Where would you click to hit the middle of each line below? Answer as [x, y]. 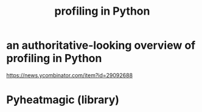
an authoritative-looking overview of [101, 45]
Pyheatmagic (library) [63, 100]
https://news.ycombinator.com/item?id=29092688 [69, 75]
